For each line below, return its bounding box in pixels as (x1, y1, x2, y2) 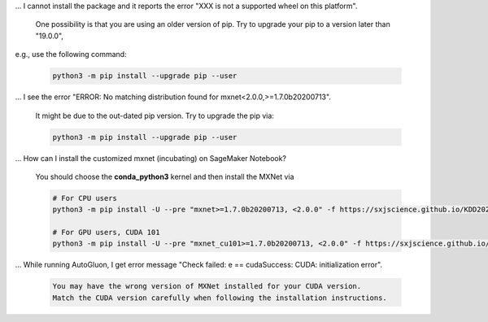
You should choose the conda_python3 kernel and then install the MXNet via (35, 172, 294, 181)
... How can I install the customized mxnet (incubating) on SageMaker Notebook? (15, 153, 287, 163)
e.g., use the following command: (15, 50, 127, 59)
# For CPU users (52, 194, 118, 202)
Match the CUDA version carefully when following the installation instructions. (52, 293, 388, 302)
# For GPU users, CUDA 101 (52, 228, 160, 237)
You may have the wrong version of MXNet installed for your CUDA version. (52, 281, 362, 291)
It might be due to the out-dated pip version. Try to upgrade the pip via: (35, 111, 274, 120)
